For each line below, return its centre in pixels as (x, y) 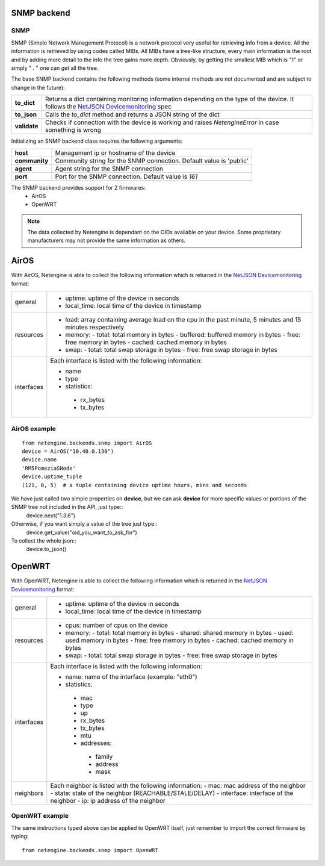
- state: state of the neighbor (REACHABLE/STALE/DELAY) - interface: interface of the (172, 793)
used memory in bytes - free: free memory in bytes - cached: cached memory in (180, 640)
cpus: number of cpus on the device (117, 625)
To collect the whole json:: (44, 541)
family (104, 757)
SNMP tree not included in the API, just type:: (67, 507)
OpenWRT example (40, 816)
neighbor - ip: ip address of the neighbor (108, 801)
